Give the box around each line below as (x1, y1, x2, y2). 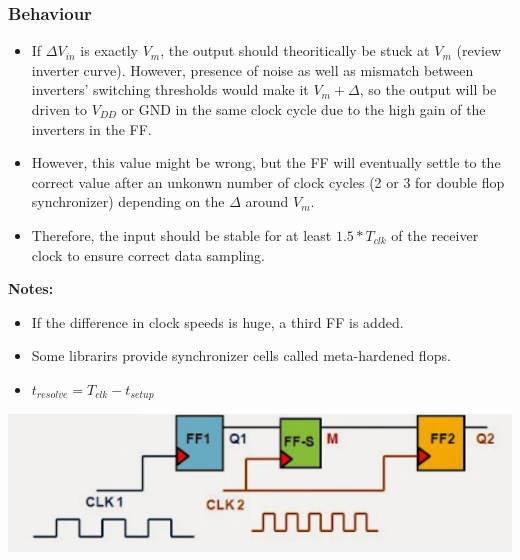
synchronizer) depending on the (31, 191, 225, 212)
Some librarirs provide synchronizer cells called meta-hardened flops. (31, 345, 451, 366)
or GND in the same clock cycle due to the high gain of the (121, 99, 486, 119)
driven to (31, 99, 88, 119)
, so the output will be (359, 79, 497, 100)
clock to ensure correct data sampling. (31, 244, 265, 265)
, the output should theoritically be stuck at (160, 40, 430, 61)
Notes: (8, 278, 54, 299)
